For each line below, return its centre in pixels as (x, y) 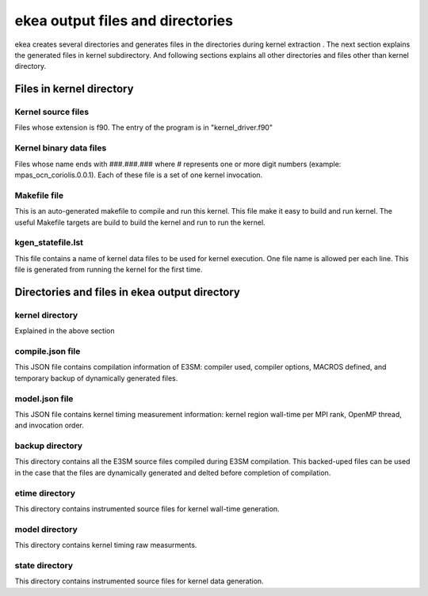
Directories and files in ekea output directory (128, 292)
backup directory (49, 446)
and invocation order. (50, 425)
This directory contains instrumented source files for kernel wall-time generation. (147, 509)
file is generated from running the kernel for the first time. (109, 270)
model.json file (44, 398)
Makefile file (39, 196)
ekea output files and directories (124, 21)
